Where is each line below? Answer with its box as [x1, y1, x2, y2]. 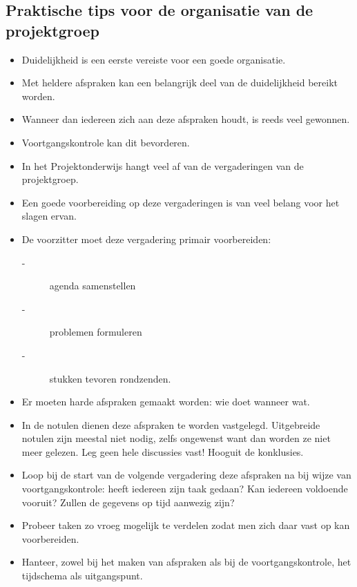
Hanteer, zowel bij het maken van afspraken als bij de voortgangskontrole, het [21, 555, 351, 569]
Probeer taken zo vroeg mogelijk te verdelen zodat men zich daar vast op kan [21, 518, 350, 532]
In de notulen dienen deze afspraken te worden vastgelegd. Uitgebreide [21, 417, 320, 432]
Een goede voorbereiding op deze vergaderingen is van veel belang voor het [21, 195, 340, 209]
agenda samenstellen [49, 278, 136, 293]
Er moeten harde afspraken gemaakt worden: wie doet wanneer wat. [21, 394, 310, 409]
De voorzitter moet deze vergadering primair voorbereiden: [21, 231, 271, 246]
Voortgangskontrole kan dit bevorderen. [21, 135, 190, 149]
